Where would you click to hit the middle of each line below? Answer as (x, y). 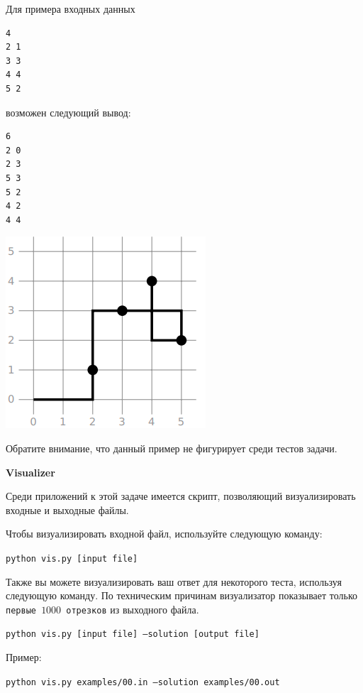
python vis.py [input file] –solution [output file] (133, 634)
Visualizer (30, 472)
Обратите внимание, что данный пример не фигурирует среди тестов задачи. (172, 448)
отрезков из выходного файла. (133, 609)
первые (21, 610)
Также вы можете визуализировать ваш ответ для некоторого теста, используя (174, 581)
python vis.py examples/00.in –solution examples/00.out (143, 682)
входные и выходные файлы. (67, 509)
